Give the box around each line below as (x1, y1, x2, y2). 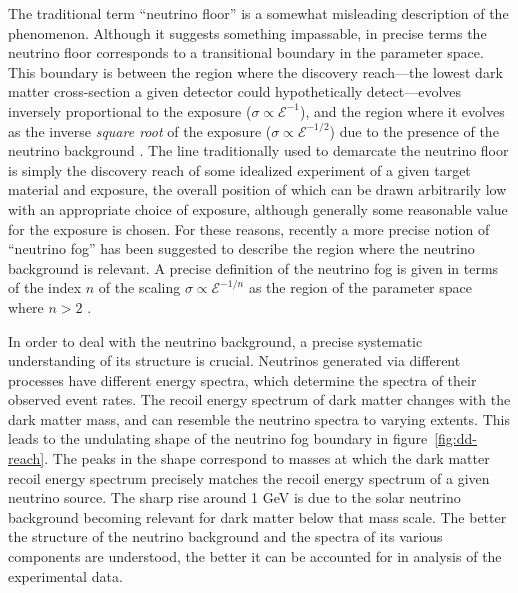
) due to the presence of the (329, 120, 499, 141)
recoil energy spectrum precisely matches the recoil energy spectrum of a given (8, 467, 490, 488)
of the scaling (98, 277, 181, 298)
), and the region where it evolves (299, 100, 505, 121)
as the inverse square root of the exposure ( (8, 120, 272, 141)
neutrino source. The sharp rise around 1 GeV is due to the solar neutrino (8, 487, 461, 508)
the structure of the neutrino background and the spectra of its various (8, 526, 443, 547)
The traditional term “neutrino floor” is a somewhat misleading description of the (8, 3, 509, 23)
